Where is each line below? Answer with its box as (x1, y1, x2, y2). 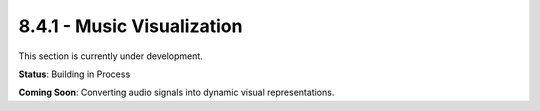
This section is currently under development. (18, 50, 204, 62)
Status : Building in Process (18, 68, 131, 80)
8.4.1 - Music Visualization (18, 15, 243, 37)
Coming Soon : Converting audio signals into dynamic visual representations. (18, 86, 335, 99)
